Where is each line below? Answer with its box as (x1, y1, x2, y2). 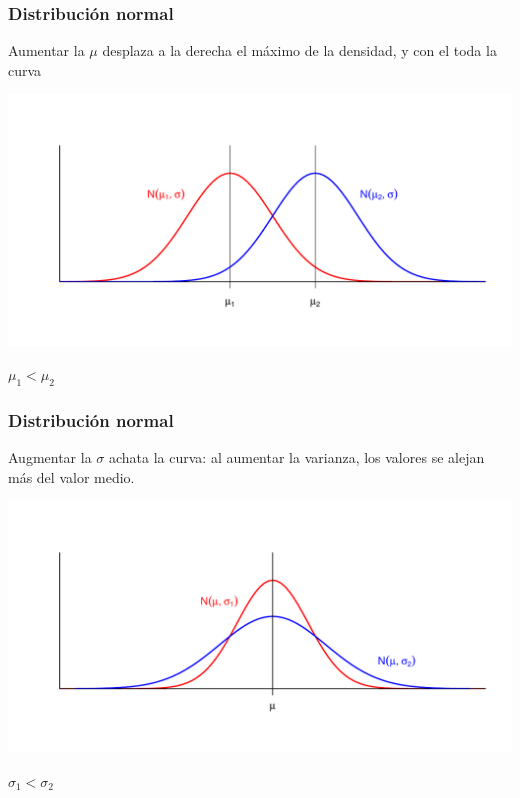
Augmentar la (8, 447, 92, 468)
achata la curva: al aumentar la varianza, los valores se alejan (108, 447, 485, 468)
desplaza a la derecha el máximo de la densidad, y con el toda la (102, 40, 497, 61)
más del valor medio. (8, 466, 135, 487)
